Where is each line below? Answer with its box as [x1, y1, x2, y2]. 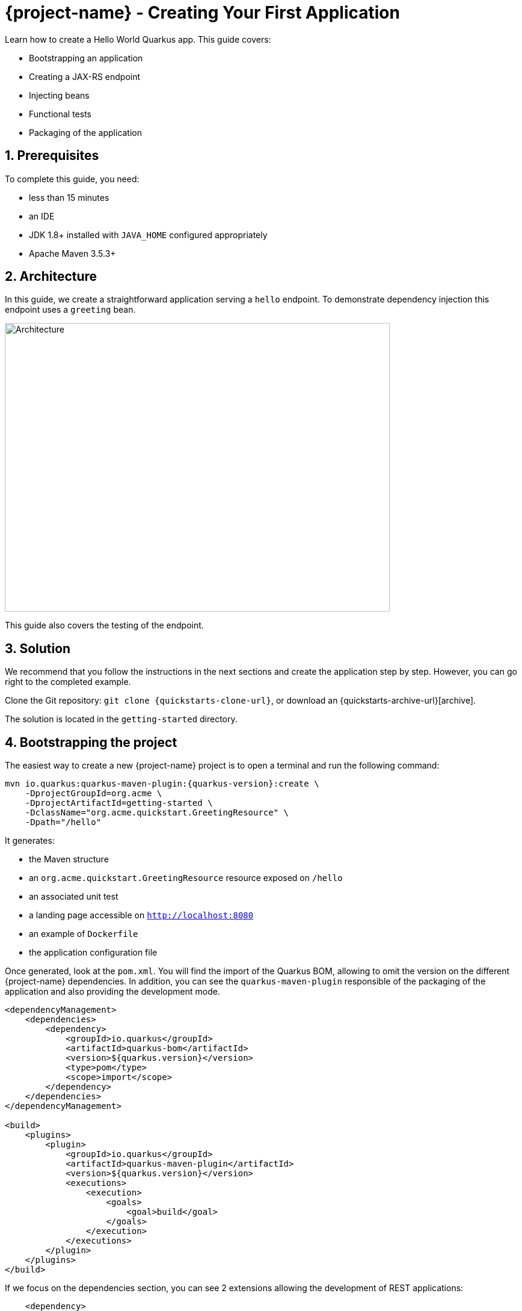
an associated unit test [29, 891, 118, 902]
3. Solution [5, 640, 71, 656]
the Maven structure [29, 854, 109, 865]
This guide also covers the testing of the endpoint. [5, 620, 204, 631]
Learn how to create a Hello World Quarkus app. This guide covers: [5, 34, 271, 45]
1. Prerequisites [5, 148, 99, 164]
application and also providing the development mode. [5, 986, 220, 997]
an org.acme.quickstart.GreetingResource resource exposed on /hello [29, 873, 343, 883]
